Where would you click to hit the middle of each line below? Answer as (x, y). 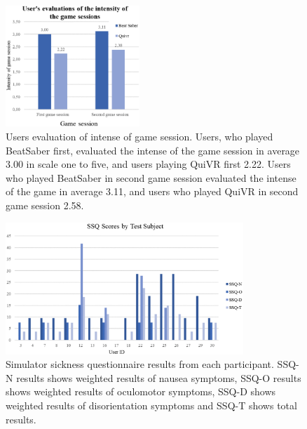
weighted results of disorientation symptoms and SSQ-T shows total (151, 405)
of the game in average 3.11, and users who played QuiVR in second (152, 191)
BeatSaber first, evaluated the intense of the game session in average (153, 150)
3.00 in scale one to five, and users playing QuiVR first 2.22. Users (148, 164)
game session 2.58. (45, 205)
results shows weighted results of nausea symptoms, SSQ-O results (159, 377)
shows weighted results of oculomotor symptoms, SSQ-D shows (141, 391)
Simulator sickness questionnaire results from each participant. (140, 364)
